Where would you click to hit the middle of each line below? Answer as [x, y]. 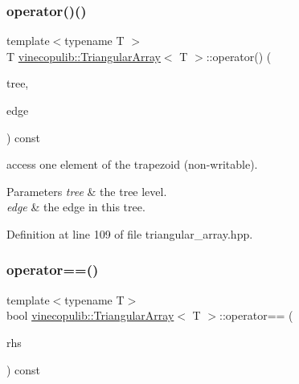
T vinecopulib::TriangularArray [84, 56]
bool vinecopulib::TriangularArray [90, 315]
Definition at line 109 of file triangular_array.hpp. [130, 233]
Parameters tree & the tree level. [87, 191]
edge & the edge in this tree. [76, 207]
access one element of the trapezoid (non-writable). [132, 164]
